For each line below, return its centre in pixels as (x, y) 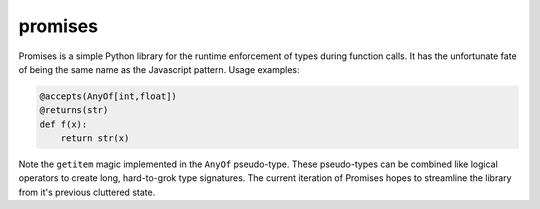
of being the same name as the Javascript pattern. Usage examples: (159, 69)
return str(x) (95, 138)
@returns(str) (74, 110)
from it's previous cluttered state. (87, 192)
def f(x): (63, 124)
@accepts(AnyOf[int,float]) (108, 96)
